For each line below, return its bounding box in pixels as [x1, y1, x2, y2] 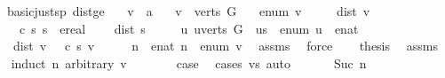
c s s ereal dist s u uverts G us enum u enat [19, 19, 359, 37]
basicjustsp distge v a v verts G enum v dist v [6, 2, 370, 19]
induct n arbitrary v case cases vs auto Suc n [11, 53, 367, 72]
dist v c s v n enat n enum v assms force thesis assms [12, 36, 438, 55]
